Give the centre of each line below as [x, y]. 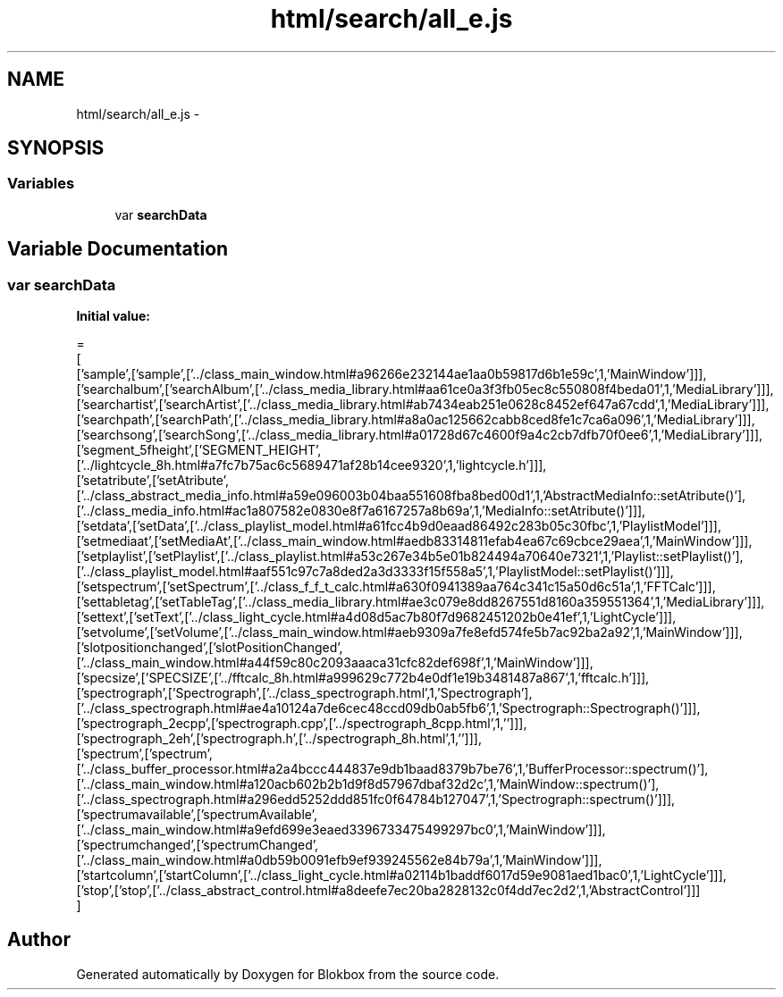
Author [39, 940]
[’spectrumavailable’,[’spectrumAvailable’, [197, 815]
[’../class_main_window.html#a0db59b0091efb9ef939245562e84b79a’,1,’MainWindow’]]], [339, 860]
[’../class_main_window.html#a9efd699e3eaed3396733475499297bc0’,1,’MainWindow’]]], [341, 830]
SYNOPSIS [56, 148]
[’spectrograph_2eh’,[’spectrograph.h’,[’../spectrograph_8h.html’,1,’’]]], [279, 739]
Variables [41, 184]
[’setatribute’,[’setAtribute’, [152, 481]
